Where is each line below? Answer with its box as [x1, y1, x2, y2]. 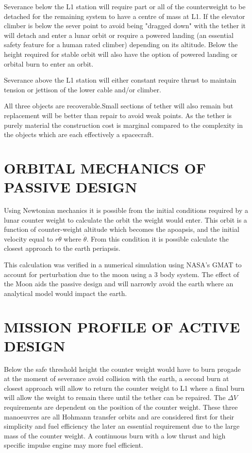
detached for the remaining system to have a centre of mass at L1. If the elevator [4, 11, 245, 21]
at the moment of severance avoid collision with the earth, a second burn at [4, 373, 229, 383]
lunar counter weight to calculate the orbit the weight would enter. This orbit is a [4, 214, 247, 225]
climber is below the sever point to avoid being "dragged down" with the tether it [4, 20, 246, 31]
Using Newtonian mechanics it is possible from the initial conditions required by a [4, 205, 249, 215]
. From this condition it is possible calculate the [86, 233, 229, 244]
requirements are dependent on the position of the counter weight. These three [4, 402, 238, 412]
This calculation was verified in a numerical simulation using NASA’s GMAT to [4, 260, 242, 269]
